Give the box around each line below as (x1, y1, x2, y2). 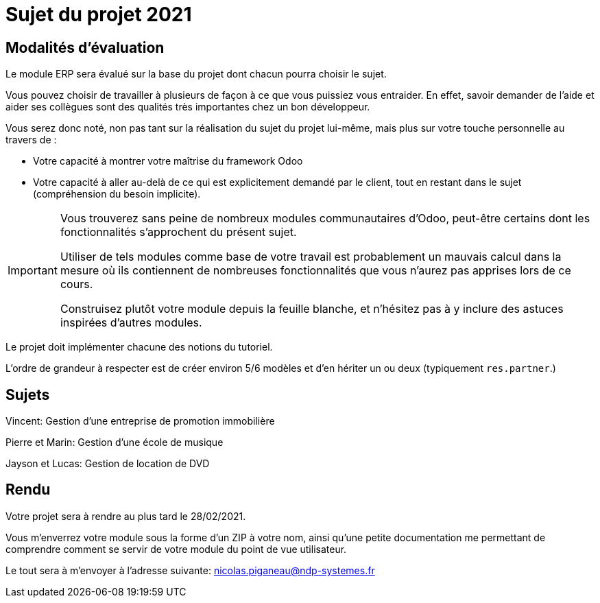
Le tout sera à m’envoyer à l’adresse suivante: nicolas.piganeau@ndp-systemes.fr (5, 564, 375, 576)
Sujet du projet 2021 (5, 3, 192, 26)
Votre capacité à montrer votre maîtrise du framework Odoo (33, 155, 303, 167)
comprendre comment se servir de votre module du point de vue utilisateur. (5, 543, 347, 555)
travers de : (5, 134, 57, 146)
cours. (60, 277, 93, 292)
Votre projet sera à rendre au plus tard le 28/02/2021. (5, 510, 246, 522)
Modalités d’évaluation (5, 38, 165, 56)
